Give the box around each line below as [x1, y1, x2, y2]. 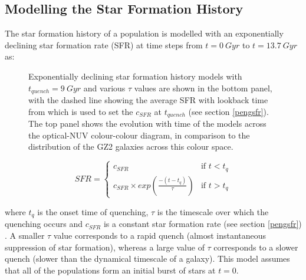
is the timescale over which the [157, 205, 269, 218]
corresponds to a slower [213, 241, 298, 253]
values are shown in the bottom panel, [134, 81, 272, 94]
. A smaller [5, 229, 45, 241]
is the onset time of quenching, [37, 205, 149, 218]
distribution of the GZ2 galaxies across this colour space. [28, 140, 233, 153]
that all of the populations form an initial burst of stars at [5, 263, 216, 276]
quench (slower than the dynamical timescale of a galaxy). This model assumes [5, 252, 290, 265]
